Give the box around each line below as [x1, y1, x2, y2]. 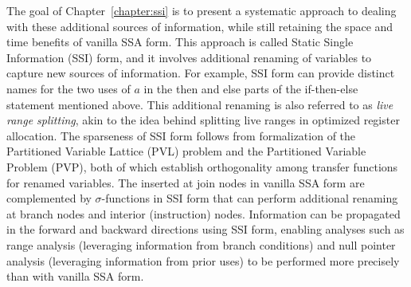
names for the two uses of [6, 80, 131, 96]
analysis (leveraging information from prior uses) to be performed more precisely [6, 252, 400, 269]
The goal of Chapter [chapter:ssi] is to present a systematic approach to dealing [6, 2, 397, 18]
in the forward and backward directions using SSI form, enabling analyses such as [6, 221, 405, 238]
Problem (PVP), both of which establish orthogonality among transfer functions [6, 158, 398, 175]
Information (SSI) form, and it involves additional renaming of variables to [6, 49, 372, 65]
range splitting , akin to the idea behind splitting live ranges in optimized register [6, 112, 400, 128]
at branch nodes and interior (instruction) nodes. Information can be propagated [6, 205, 401, 222]
